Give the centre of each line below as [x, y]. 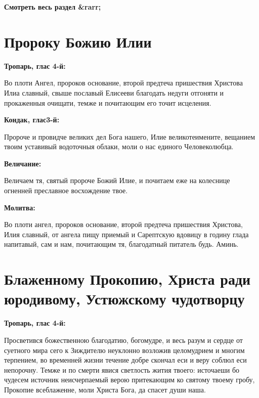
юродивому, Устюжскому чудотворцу [124, 299]
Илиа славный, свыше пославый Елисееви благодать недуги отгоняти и [114, 92]
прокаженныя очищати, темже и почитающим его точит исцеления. [108, 102]
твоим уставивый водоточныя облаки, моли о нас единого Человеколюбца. [119, 146]
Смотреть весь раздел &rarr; [53, 7]
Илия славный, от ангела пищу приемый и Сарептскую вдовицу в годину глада [126, 234]
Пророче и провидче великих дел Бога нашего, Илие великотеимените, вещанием [130, 136]
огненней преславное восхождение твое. [66, 190]
